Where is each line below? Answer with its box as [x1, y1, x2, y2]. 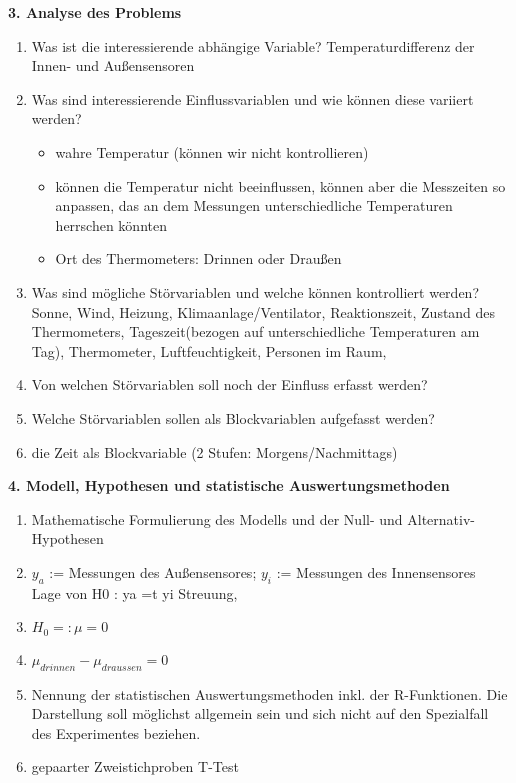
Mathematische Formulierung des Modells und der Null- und [31, 508, 403, 529]
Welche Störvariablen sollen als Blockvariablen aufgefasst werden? [31, 407, 435, 428]
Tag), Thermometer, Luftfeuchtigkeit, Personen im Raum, [31, 340, 387, 361]
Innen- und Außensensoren [31, 55, 195, 76]
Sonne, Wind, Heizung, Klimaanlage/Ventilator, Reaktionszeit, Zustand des [31, 301, 496, 322]
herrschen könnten [55, 214, 167, 235]
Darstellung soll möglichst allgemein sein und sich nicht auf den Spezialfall [31, 703, 489, 724]
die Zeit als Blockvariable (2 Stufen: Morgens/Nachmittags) [31, 441, 398, 462]
